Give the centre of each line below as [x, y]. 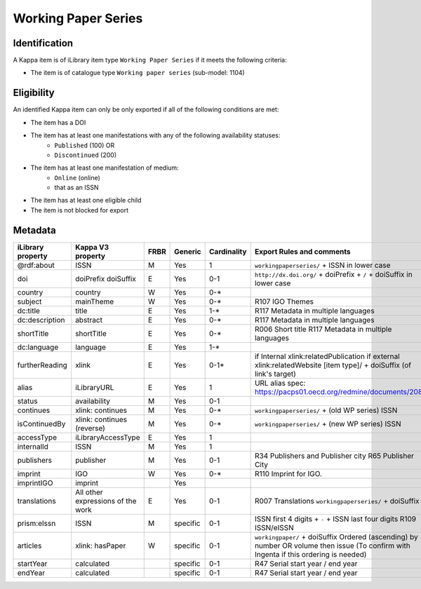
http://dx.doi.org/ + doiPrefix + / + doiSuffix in [334, 274]
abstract [89, 320]
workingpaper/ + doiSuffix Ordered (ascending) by [336, 536]
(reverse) [90, 428]
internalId [33, 447]
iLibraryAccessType [107, 437]
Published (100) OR [85, 145]
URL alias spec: [280, 383]
